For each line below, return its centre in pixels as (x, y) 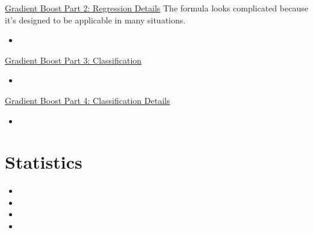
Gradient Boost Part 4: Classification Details (88, 100)
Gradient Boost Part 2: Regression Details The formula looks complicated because (156, 8)
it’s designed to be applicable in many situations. (95, 20)
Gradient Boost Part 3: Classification (73, 60)
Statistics (44, 162)
